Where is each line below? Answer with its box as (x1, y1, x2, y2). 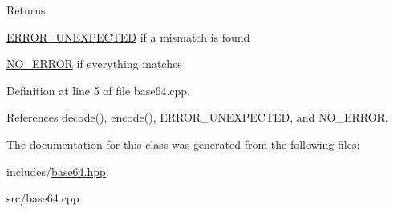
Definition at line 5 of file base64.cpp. (6, 82, 190, 98)
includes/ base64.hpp (6, 162, 106, 179)
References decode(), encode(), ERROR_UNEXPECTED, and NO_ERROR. (6, 109, 388, 126)
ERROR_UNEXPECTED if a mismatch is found (6, 28, 250, 45)
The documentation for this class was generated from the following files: (6, 135, 360, 152)
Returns (6, 2, 46, 18)
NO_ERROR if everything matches (6, 55, 182, 72)
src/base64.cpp (6, 190, 79, 206)
